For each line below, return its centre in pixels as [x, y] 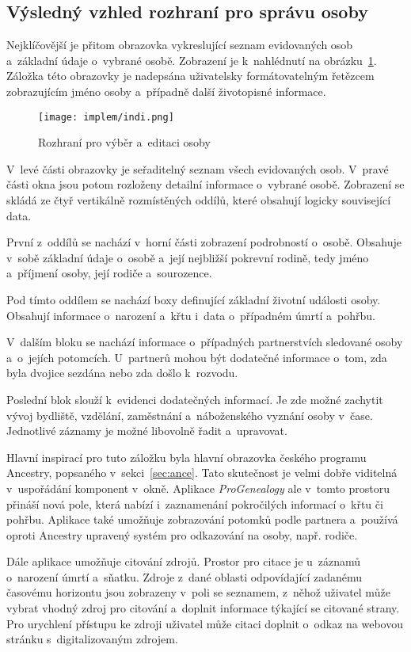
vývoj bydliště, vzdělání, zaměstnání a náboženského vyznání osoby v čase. [190, 415]
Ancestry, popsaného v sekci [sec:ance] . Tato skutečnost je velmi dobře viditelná [202, 473]
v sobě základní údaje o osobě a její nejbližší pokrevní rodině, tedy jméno [188, 257]
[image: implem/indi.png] [106, 117]
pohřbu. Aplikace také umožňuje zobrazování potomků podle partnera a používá [202, 519]
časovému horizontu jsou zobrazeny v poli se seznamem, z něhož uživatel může [198, 592]
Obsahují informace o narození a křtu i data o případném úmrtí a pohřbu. [191, 315]
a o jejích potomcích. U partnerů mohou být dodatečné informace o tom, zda [197, 357]
